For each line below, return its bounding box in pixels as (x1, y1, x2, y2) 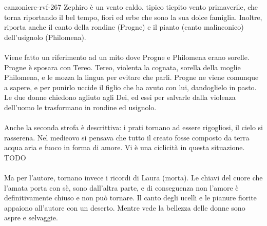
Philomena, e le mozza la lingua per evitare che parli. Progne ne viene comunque (4, 72, 259, 83)
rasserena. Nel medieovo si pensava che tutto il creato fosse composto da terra (4, 132, 250, 142)
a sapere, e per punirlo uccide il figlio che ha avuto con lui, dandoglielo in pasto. (4, 81, 257, 92)
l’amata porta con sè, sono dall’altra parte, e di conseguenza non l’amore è (4, 182, 239, 193)
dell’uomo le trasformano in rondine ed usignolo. (4, 101, 157, 112)
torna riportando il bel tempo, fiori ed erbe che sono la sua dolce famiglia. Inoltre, (4, 11, 262, 22)
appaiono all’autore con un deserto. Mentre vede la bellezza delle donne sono (4, 202, 245, 213)
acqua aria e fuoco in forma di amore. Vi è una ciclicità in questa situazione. (4, 142, 245, 153)
